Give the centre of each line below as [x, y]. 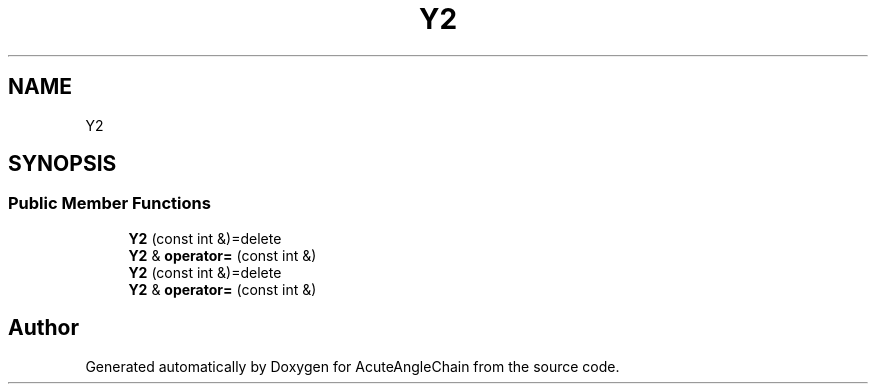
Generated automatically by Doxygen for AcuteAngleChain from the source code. [352, 366]
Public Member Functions [109, 203]
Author [43, 328]
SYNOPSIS [62, 164]
